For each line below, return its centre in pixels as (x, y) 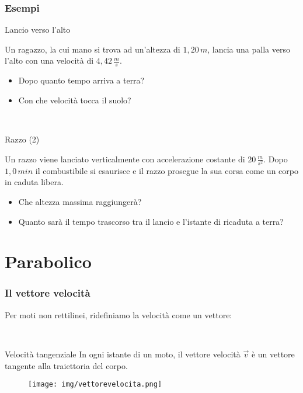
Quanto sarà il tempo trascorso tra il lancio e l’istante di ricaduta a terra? (151, 221)
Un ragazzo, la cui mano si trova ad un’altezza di (93, 49)
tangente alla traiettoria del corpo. (66, 365)
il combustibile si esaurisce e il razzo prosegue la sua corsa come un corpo (167, 170)
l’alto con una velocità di (49, 60)
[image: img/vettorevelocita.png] (95, 385)
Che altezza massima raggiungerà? (80, 201)
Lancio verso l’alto (38, 29)
